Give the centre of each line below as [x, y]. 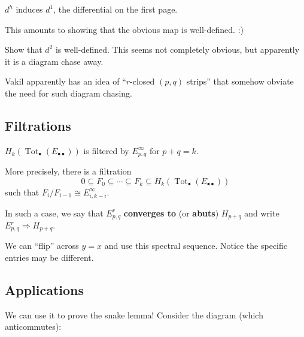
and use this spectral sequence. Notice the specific [196, 246]
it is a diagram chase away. [54, 61]
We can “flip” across [42, 246]
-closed [142, 81]
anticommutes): [33, 327]
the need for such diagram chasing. [69, 93]
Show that [24, 49]
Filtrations [38, 125]
